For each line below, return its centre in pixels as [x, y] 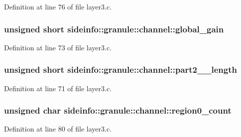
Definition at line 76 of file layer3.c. [58, 6]
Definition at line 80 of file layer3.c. [58, 129]
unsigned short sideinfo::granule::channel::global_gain [114, 29]
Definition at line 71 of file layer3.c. [58, 88]
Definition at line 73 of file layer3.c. [58, 47]
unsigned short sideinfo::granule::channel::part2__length [120, 69]
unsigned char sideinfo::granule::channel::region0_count [118, 110]
